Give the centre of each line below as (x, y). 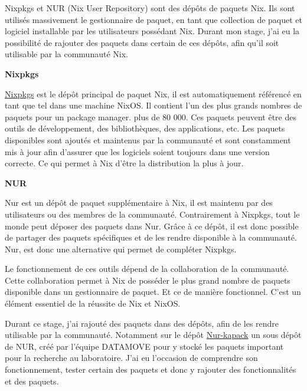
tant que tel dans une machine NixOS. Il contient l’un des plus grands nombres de (153, 105)
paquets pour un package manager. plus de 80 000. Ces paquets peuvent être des (151, 116)
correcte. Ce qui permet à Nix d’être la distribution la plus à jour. (124, 163)
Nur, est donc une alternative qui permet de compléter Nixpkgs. (121, 249)
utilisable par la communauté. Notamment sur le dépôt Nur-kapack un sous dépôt (153, 335)
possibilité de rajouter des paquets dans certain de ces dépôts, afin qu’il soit (142, 42)
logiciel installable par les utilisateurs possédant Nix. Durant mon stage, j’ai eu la (152, 31)
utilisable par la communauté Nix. (66, 54)
